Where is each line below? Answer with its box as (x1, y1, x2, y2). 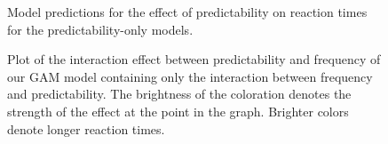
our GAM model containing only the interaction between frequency (7, 67, 373, 85)
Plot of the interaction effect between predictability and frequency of (7, 50, 381, 68)
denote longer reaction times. (7, 119, 165, 138)
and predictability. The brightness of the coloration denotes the (7, 84, 352, 103)
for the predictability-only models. (7, 20, 194, 38)
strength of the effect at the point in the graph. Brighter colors (7, 101, 349, 120)
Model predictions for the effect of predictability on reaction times (7, 3, 368, 20)
